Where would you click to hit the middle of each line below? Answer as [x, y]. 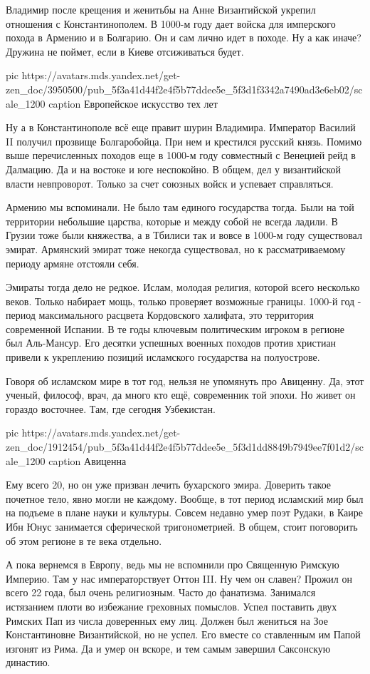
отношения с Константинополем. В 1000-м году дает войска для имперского [171, 23]
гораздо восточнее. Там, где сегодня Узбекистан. [111, 408]
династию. [28, 662]
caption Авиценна [88, 460]
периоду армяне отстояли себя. [73, 263]
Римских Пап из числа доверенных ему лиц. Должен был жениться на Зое [167, 620]
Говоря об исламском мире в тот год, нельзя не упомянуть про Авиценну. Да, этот [185, 381]
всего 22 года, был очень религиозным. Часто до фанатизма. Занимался [161, 592]
